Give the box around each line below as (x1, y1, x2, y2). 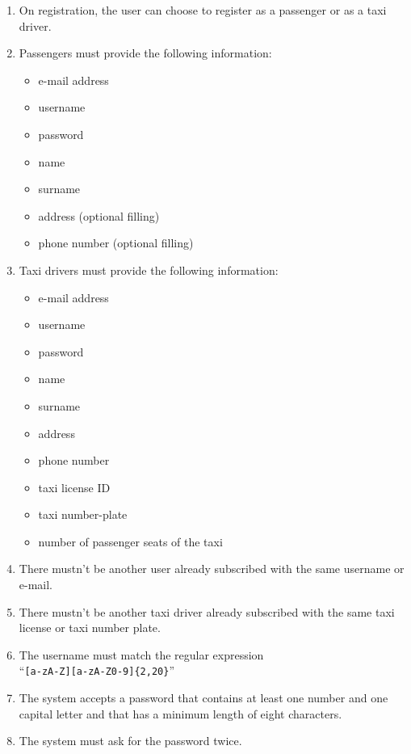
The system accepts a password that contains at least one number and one (19, 689, 388, 706)
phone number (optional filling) (38, 234, 194, 251)
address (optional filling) (38, 207, 160, 224)
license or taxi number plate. (19, 619, 161, 636)
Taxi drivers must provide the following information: (19, 261, 279, 278)
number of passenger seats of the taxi (38, 533, 223, 550)
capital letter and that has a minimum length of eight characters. (19, 705, 342, 722)
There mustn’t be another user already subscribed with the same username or (19, 560, 405, 577)
